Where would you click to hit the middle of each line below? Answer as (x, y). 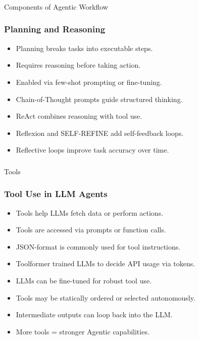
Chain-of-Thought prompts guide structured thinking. (99, 99)
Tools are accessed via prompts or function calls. (91, 230)
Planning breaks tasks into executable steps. (84, 48)
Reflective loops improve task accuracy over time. (92, 150)
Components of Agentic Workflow (56, 6)
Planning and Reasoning (55, 29)
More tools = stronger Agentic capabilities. (83, 331)
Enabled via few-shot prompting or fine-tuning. (89, 82)
